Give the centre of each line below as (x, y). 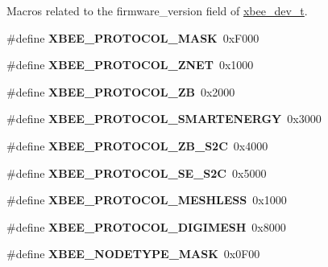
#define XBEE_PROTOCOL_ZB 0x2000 (121, 91)
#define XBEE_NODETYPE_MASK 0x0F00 (133, 254)
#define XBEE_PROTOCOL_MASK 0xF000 (133, 37)
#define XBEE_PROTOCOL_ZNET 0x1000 (130, 65)
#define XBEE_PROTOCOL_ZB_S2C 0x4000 (137, 145)
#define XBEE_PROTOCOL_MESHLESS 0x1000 (147, 200)
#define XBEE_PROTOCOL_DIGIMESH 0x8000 (146, 226)
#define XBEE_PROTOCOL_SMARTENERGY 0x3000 (164, 119)
